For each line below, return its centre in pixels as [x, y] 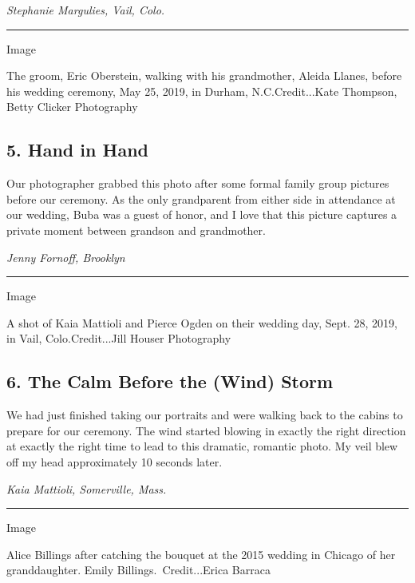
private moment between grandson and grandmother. [136, 230]
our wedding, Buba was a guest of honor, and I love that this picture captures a [202, 214]
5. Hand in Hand [77, 150]
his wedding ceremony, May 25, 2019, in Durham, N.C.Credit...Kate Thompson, [202, 91]
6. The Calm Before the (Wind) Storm [170, 381]
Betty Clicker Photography [72, 107]
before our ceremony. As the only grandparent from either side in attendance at [201, 198]
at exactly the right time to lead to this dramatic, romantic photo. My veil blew [202, 446]
